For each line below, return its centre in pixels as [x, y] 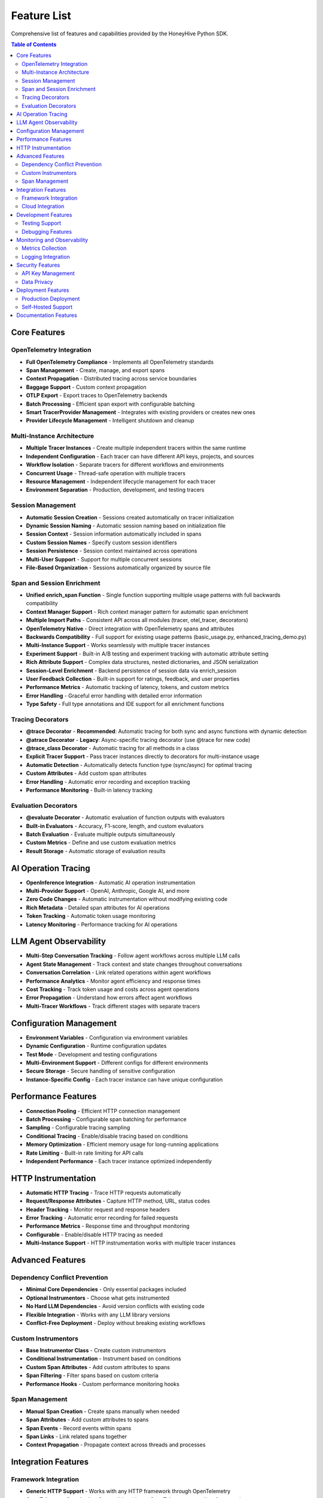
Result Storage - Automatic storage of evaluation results [96, 851]
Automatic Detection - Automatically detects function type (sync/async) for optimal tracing [139, 765]
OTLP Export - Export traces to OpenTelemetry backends [97, 395]
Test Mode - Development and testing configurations [92, 1054]
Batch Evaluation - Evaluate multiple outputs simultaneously [101, 834]
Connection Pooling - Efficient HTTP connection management [103, 1111]
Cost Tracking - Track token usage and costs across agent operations [113, 989]
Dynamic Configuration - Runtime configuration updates [96, 1046]
